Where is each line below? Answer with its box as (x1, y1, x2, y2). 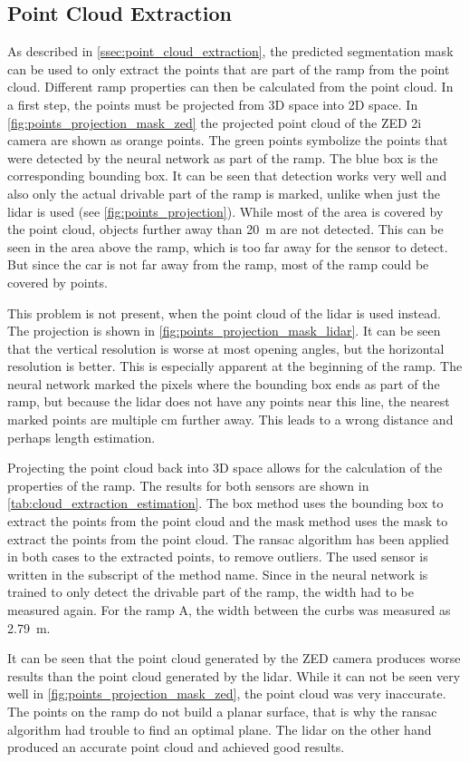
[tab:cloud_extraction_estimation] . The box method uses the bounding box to (7, 493, 444, 513)
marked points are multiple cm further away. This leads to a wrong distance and (7, 410, 454, 429)
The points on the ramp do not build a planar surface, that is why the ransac (7, 701, 437, 720)
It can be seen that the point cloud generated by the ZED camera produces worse (7, 649, 461, 668)
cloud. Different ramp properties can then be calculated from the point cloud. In (7, 77, 454, 96)
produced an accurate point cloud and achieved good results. (7, 738, 345, 757)
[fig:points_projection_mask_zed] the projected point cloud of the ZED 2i (7, 112, 422, 132)
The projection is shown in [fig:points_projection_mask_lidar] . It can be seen (7, 321, 441, 340)
